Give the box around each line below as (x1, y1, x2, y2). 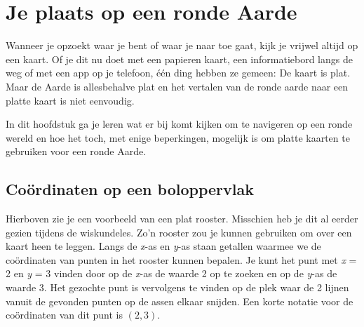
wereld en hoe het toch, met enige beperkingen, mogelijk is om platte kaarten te (6, 130, 350, 145)
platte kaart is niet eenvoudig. (6, 93, 135, 107)
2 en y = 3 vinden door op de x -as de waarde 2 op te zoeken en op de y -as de (6, 266, 337, 281)
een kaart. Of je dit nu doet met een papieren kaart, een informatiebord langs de (6, 51, 353, 66)
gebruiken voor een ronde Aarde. (6, 144, 147, 159)
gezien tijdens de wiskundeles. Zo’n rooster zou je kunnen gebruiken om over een (6, 225, 352, 239)
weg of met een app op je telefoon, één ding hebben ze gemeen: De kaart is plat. (6, 65, 351, 80)
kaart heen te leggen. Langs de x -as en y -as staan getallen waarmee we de (6, 239, 321, 253)
